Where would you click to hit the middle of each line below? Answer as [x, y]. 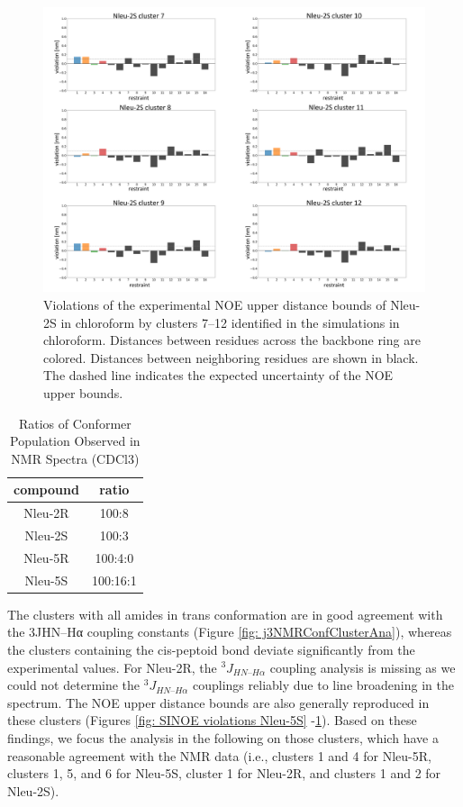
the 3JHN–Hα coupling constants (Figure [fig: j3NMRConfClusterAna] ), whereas [230, 632]
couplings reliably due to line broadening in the [323, 685]
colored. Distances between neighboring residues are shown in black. [231, 357]
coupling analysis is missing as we [363, 667]
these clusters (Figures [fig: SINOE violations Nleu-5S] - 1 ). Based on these [212, 720]
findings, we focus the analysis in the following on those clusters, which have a [223, 737]
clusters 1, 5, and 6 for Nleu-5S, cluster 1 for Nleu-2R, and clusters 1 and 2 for [224, 773]
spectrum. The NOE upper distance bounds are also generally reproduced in [218, 702]
